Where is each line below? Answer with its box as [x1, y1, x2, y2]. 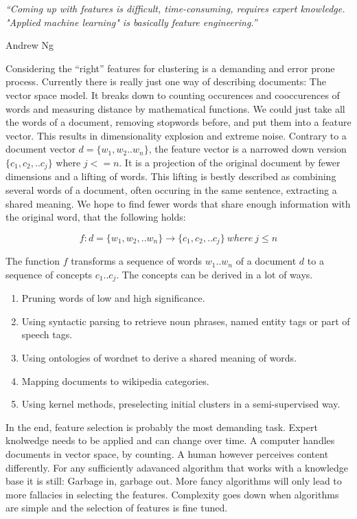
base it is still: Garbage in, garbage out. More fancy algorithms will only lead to [5, 474, 342, 488]
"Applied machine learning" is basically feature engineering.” [5, 14, 257, 29]
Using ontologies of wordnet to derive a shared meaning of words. [21, 351, 297, 365]
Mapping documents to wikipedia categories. [21, 373, 209, 388]
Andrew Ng [5, 38, 54, 52]
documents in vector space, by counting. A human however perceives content [5, 447, 329, 461]
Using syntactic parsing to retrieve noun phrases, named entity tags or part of [21, 313, 350, 328]
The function [5, 254, 60, 268]
